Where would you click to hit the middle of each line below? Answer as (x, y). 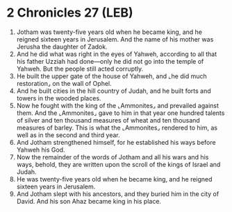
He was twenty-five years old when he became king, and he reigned (114, 179)
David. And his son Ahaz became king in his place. (89, 201)
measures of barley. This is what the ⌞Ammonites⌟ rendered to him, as (117, 127)
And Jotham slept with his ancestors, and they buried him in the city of (118, 194)
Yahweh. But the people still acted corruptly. (80, 69)
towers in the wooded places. (59, 98)
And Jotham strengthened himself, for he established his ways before (116, 142)
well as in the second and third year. (68, 135)
